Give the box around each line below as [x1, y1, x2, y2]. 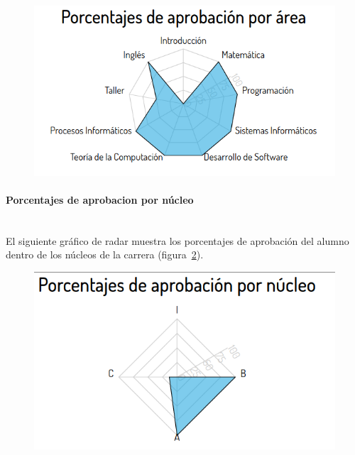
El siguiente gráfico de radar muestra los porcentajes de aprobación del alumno [6, 233, 349, 248]
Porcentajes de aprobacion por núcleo [6, 192, 194, 207]
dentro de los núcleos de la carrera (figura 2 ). [6, 247, 204, 262]
